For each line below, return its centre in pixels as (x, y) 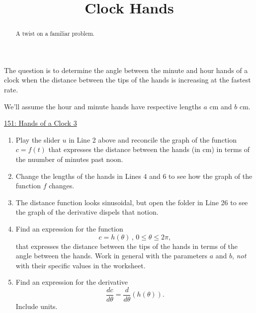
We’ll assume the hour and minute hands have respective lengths (103, 106)
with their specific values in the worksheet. (81, 265)
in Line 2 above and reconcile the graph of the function (153, 139)
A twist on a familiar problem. (55, 34)
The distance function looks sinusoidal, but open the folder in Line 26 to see (132, 202)
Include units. (37, 306)
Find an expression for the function (69, 228)
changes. (62, 186)
